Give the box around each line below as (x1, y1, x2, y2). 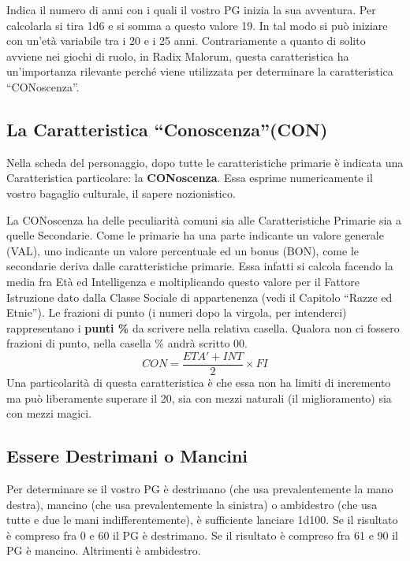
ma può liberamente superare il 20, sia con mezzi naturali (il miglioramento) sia (6, 389, 392, 406)
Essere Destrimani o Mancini (6, 444, 248, 468)
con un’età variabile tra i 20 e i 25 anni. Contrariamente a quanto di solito (6, 32, 366, 49)
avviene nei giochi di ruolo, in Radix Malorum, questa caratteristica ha (6, 47, 349, 64)
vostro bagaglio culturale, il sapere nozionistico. (6, 184, 236, 201)
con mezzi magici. (6, 405, 92, 422)
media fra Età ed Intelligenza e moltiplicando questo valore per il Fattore (6, 273, 360, 289)
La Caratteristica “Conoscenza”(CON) (6, 117, 328, 141)
